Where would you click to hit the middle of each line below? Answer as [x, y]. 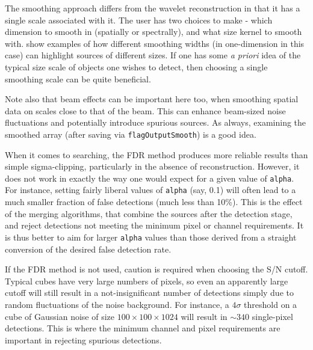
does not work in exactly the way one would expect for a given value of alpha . [150, 178]
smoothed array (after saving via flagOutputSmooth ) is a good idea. [131, 134]
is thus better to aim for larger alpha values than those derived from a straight [151, 237]
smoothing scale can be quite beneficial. [78, 78]
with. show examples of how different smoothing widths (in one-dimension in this [155, 43]
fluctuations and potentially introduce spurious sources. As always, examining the [156, 122]
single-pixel [272, 316]
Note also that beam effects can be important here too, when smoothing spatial [152, 99]
